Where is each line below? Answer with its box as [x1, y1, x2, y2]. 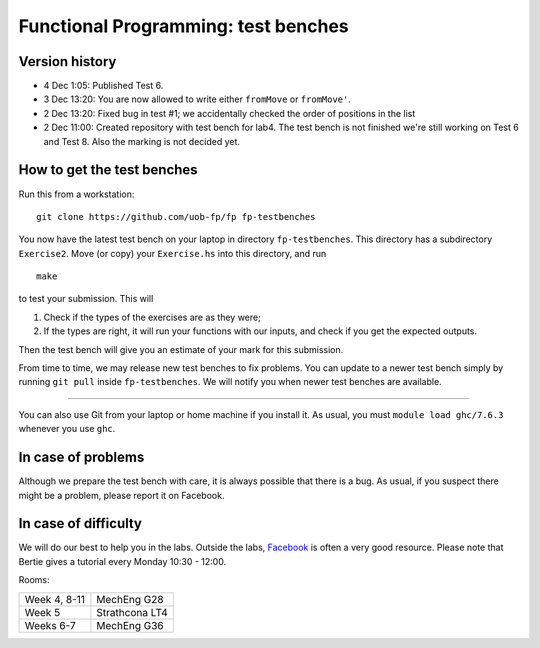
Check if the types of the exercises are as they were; [43, 311, 262, 323]
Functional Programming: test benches [18, 15, 349, 37]
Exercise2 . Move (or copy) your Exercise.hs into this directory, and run [18, 247, 327, 259]
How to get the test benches [18, 161, 199, 179]
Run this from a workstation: [18, 188, 135, 200]
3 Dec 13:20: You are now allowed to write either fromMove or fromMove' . [43, 93, 352, 105]
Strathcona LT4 [96, 605, 169, 619]
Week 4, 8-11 [24, 592, 85, 606]
